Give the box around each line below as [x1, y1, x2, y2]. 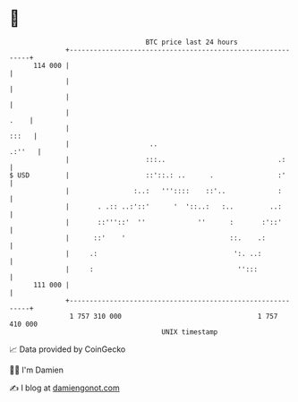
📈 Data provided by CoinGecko [9, 344, 126, 355]
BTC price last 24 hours [145, 38, 239, 47]
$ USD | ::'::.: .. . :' [9, 170, 286, 180]
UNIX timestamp [161, 327, 218, 337]
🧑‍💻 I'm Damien [9, 364, 64, 375]
